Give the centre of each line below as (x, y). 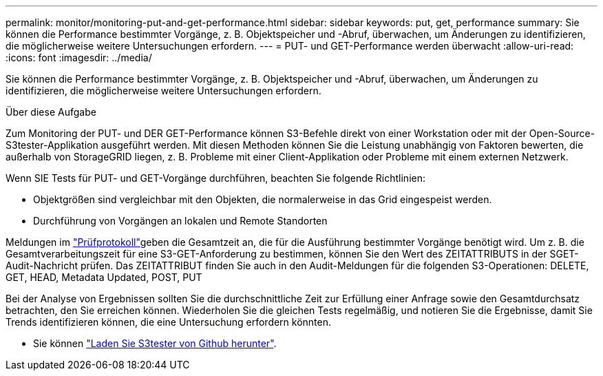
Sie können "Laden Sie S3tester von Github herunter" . (155, 343)
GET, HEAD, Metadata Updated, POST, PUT (104, 277)
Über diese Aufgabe (51, 112)
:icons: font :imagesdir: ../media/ (79, 58)
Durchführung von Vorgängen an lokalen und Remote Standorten (180, 221)
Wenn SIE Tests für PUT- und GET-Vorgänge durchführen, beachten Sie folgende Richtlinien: (215, 178)
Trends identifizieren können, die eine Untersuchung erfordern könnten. (169, 322)
